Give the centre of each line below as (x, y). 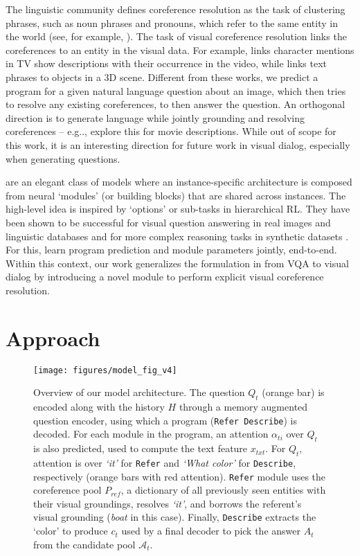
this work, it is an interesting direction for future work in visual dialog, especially (178, 144)
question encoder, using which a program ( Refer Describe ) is (165, 420)
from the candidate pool (84, 544)
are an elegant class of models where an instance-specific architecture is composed (179, 182)
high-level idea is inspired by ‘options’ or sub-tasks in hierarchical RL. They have (178, 209)
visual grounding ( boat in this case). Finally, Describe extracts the (175, 517)
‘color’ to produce (71, 531)
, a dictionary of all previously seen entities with (223, 490)
